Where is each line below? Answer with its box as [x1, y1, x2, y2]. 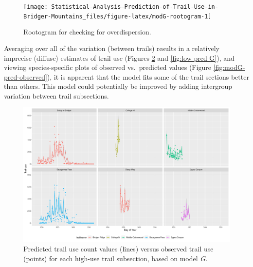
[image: [23, 3, 48, 10]
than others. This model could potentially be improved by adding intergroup [4, 81, 232, 91]
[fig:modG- [213, 62, 245, 72]
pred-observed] [4, 71, 47, 82]
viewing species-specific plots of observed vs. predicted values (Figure [4, 62, 211, 72]
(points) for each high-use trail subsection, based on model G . [23, 253, 208, 263]
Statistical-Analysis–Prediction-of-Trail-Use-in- [51, 3, 218, 10]
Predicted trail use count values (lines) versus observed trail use [23, 244, 214, 254]
